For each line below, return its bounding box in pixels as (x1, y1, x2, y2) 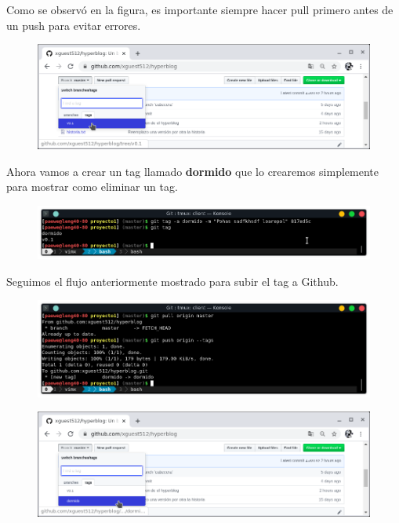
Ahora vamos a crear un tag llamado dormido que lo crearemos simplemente (6, 163, 379, 179)
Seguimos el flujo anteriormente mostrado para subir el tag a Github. (6, 272, 339, 289)
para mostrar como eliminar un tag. (6, 178, 178, 195)
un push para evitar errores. (6, 16, 141, 33)
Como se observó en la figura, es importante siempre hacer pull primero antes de (6, 2, 394, 17)
